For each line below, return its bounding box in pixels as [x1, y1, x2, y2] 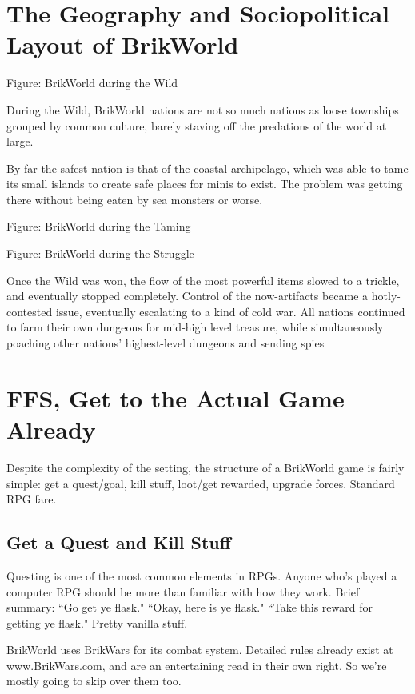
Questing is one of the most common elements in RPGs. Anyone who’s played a [6, 567, 397, 584]
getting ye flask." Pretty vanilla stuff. [6, 614, 188, 631]
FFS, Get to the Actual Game [6, 381, 345, 414]
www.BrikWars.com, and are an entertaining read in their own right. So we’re [6, 656, 387, 673]
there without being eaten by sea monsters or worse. [6, 191, 263, 207]
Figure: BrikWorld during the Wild [6, 74, 178, 91]
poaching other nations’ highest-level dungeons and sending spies [6, 335, 325, 351]
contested [6, 303, 53, 319]
